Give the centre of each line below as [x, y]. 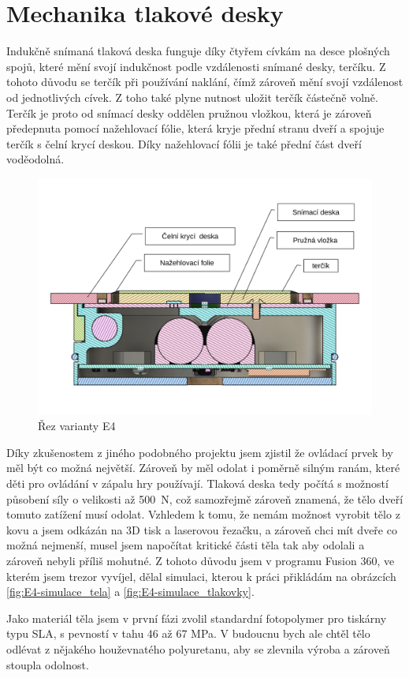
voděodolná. [35, 159]
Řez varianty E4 [77, 426]
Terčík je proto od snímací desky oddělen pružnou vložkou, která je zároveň [189, 112]
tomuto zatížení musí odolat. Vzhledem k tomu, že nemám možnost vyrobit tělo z [203, 514]
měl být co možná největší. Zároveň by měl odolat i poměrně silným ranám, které [203, 468]
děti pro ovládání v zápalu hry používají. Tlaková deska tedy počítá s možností [197, 483]
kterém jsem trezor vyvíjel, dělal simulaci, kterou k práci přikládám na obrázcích [201, 576]
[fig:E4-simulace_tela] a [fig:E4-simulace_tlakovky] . [130, 592]
